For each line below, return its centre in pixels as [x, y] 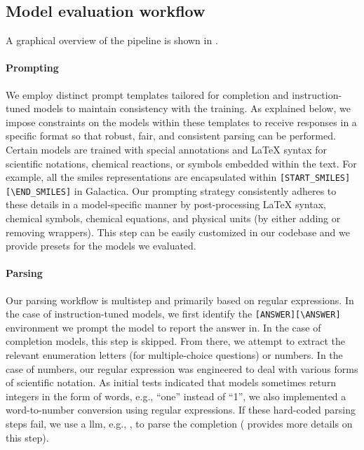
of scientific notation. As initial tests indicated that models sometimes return [171, 382]
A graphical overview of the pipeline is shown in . [112, 40]
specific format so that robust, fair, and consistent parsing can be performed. [171, 136]
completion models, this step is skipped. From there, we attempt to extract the [176, 341]
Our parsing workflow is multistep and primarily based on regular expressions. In [180, 300]
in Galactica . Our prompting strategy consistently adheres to [205, 190]
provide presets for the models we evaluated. [101, 246]
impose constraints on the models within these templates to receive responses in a [181, 122]
